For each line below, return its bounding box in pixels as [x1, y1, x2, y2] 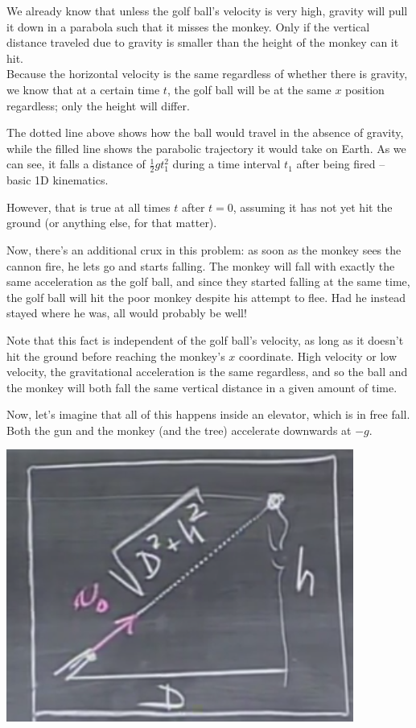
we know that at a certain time [6, 81, 160, 97]
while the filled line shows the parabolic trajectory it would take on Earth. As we [6, 139, 406, 156]
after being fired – [296, 155, 385, 172]
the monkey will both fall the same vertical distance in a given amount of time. [6, 378, 397, 395]
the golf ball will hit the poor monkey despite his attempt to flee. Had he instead [6, 288, 406, 305]
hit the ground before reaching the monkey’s [6, 347, 225, 364]
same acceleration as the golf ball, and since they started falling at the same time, [6, 273, 410, 290]
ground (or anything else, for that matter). [6, 214, 217, 231]
